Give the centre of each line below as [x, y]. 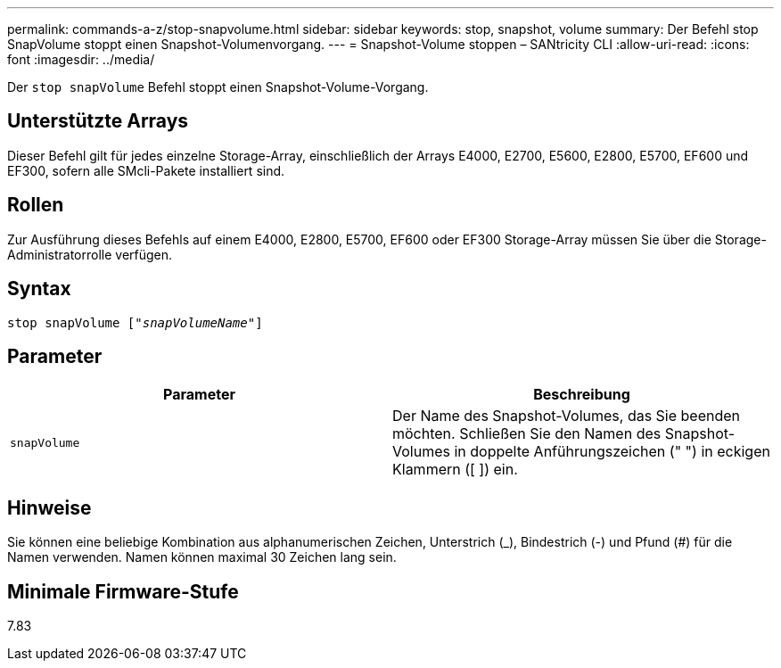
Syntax [39, 289]
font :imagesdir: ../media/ [81, 59]
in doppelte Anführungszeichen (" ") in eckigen [612, 452]
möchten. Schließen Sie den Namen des [527, 434]
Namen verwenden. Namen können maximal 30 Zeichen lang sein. [202, 557]
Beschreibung [582, 395]
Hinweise [49, 507]
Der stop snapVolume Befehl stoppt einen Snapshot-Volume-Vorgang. [218, 87]
